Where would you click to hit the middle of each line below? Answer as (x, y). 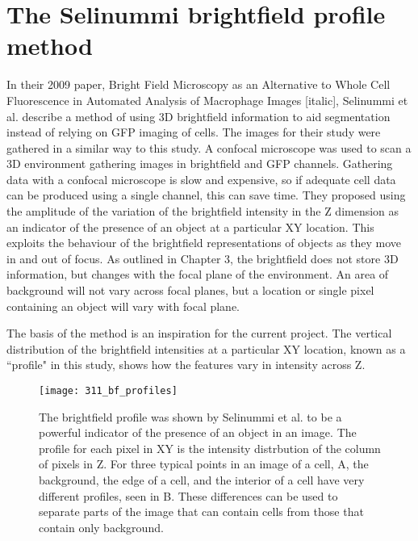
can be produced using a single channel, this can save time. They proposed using (206, 195)
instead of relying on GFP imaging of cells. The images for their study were (194, 132)
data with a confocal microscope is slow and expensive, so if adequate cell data (201, 179)
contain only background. (101, 527)
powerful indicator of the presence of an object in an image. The (198, 432)
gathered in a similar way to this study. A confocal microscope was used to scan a (209, 147)
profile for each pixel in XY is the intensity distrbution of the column (210, 448)
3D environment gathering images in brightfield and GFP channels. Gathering (200, 164)
